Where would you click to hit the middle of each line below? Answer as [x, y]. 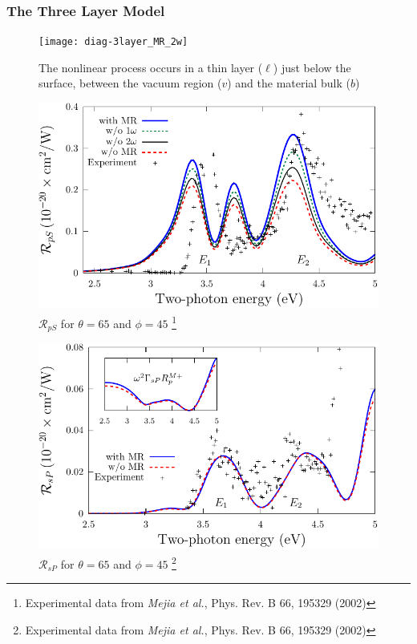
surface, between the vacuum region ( [130, 83]
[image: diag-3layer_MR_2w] [113, 42]
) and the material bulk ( [289, 83]
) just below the [312, 67]
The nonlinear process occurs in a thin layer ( [151, 67]
